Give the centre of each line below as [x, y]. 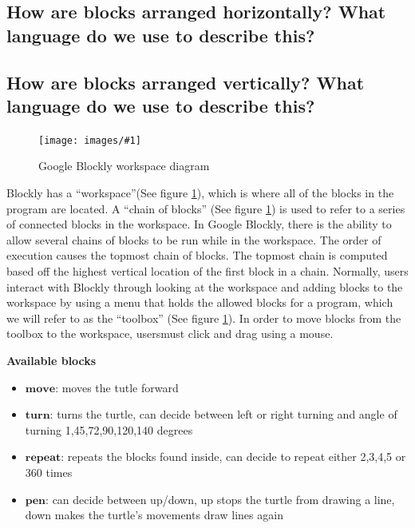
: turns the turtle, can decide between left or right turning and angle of [223, 414]
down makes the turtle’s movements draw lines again [154, 515]
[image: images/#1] [90, 140]
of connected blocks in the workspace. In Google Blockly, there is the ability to [199, 224]
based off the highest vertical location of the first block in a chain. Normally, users [207, 270]
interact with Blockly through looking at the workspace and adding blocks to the [205, 286]
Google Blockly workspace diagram [124, 166]
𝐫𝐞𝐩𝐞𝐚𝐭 [43, 458]
